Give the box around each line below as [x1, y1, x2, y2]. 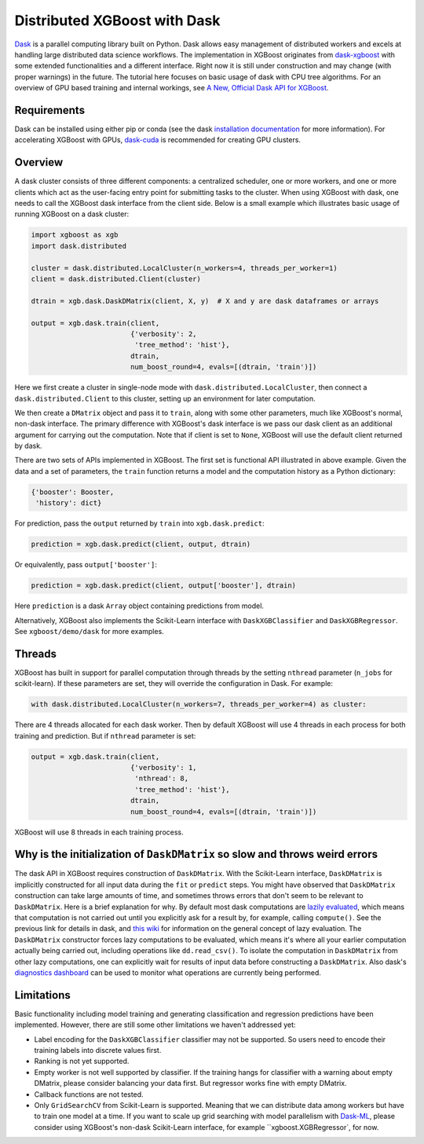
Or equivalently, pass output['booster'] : [14, 560, 157, 570]
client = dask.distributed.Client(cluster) [31, 275, 202, 284]
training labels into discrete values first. [34, 1046, 162, 1055]
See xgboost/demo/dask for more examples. [14, 626, 164, 636]
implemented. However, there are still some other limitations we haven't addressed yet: [14, 1020, 296, 1029]
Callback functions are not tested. [34, 1089, 144, 1099]
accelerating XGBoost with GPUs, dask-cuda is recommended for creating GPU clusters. [14, 135, 302, 145]
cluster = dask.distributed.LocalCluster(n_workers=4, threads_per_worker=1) [31, 263, 338, 273]
